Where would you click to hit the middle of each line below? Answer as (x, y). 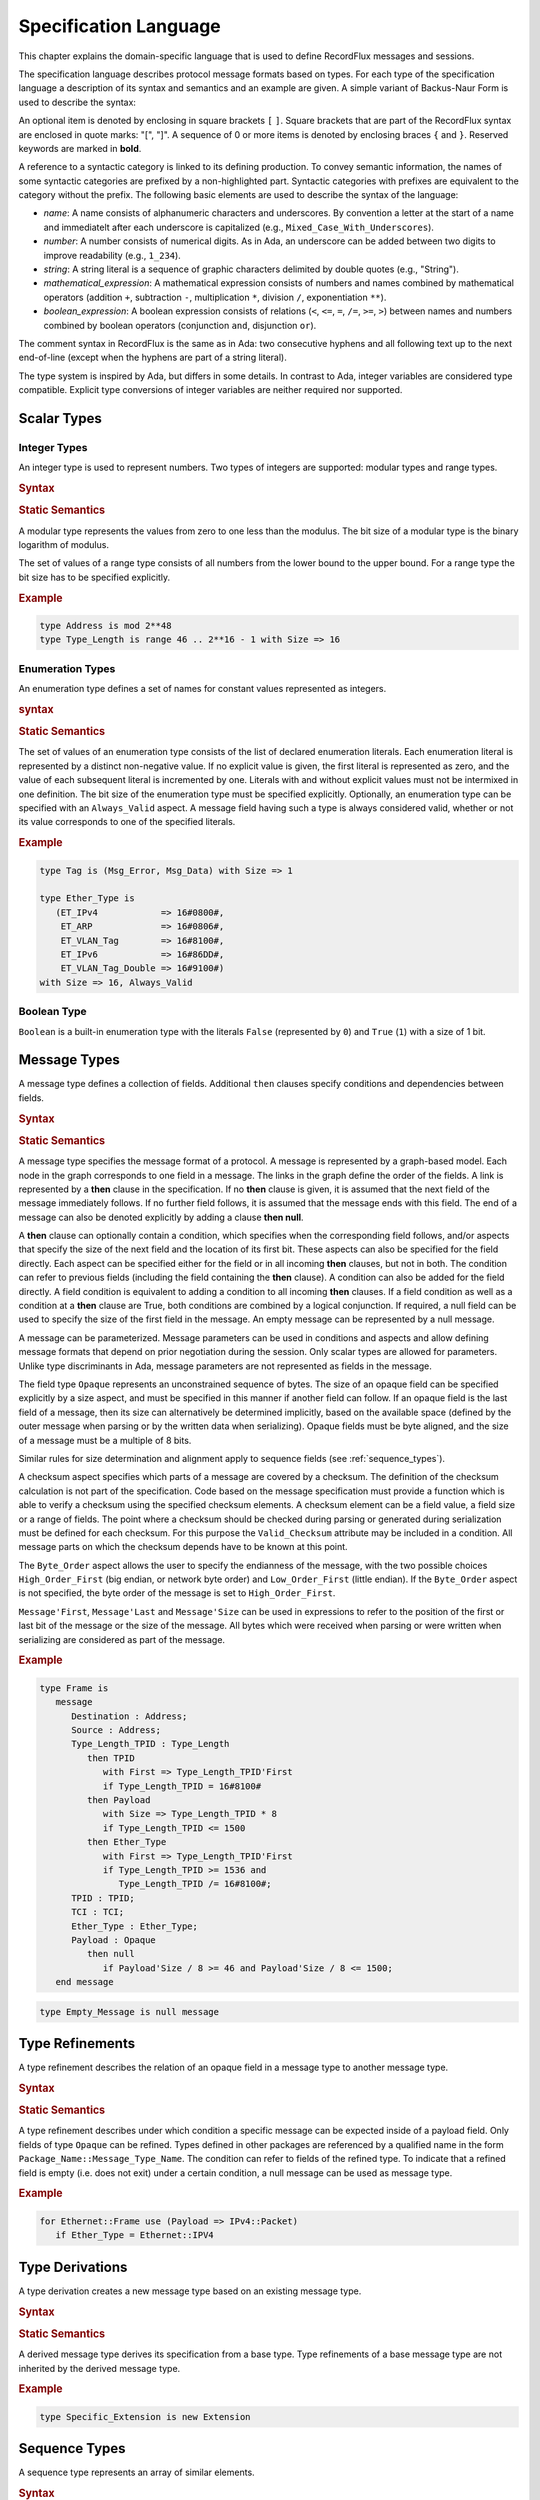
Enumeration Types (67, 668)
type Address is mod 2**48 (105, 626)
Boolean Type (52, 1012)
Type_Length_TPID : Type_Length (150, 1744)
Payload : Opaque (114, 1939)
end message (84, 1982)
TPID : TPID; (103, 1898)
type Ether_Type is (87, 898)
